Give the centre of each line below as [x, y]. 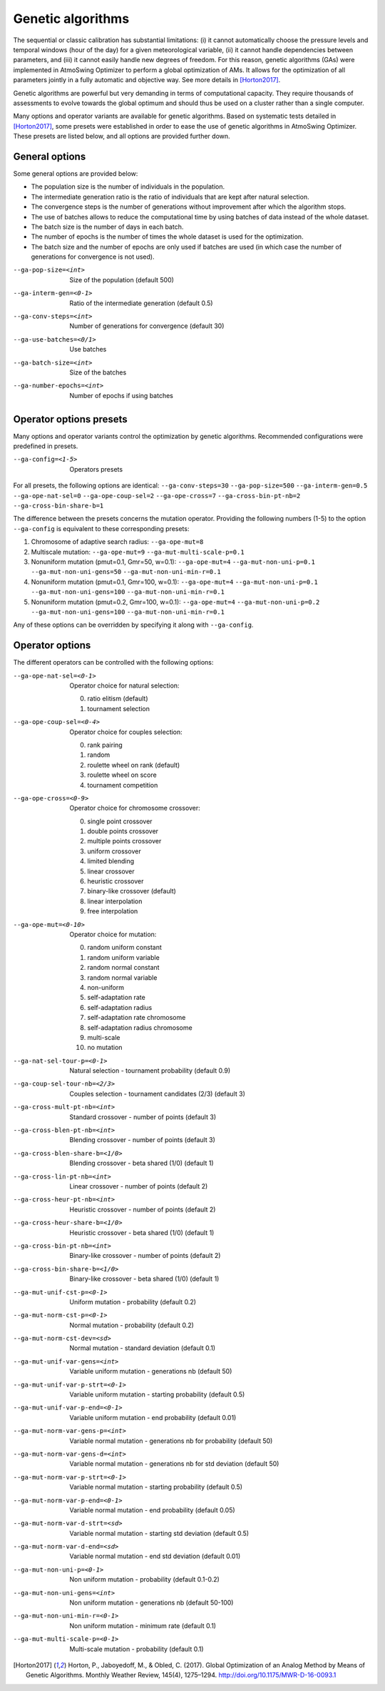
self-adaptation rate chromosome [137, 1018]
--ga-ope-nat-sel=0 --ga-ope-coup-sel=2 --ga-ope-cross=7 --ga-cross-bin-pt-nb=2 [157, 496]
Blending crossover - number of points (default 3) [142, 1140]
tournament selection [118, 708]
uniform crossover [114, 851]
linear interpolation [115, 901]
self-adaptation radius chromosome [140, 1027]
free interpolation [113, 911]
